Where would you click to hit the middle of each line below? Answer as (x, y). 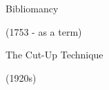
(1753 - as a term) (44, 31)
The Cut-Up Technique (54, 55)
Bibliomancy (32, 8)
